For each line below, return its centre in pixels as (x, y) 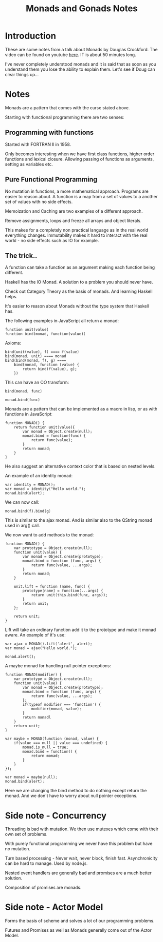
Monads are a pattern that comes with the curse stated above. (67, 107)
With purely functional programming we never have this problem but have (79, 844)
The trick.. (21, 256)
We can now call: (22, 502)
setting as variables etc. (29, 164)
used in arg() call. (23, 526)
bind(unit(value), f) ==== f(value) (42, 352)
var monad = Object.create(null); (57, 432)
